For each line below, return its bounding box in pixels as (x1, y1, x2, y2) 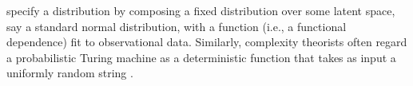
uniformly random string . (6, 64, 133, 81)
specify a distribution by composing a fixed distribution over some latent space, (6, 2, 395, 18)
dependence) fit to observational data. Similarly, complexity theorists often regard (6, 33, 407, 50)
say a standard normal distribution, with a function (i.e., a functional (6, 18, 347, 34)
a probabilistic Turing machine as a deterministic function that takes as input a (6, 49, 396, 65)
